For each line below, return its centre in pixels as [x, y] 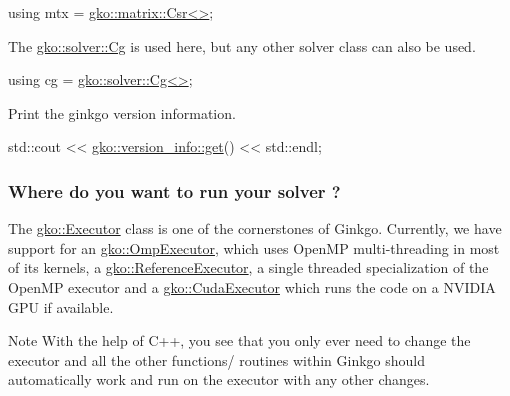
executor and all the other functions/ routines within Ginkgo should [217, 359]
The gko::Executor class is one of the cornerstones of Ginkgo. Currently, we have [255, 228]
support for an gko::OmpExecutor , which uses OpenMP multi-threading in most [254, 247]
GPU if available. [61, 306]
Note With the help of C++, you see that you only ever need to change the [239, 340]
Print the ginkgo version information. [122, 112]
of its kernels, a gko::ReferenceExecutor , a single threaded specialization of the [248, 267]
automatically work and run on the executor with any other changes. [219, 379]
